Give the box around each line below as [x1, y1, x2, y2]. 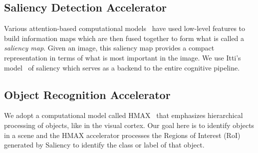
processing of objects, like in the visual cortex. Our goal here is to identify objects [4, 119, 255, 130]
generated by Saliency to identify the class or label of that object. [4, 139, 205, 150]
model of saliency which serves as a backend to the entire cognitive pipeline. [4, 62, 240, 72]
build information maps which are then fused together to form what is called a [4, 32, 245, 43]
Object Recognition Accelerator [4, 86, 171, 102]
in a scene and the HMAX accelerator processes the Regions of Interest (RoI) [4, 129, 241, 140]
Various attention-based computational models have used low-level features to [4, 23, 246, 33]
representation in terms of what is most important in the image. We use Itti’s [4, 52, 241, 62]
